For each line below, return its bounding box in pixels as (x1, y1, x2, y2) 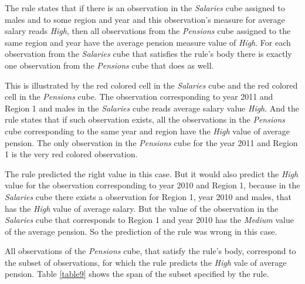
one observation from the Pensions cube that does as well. (5, 59, 214, 71)
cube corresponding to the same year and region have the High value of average (5, 124, 290, 137)
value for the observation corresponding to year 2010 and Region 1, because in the (5, 179, 300, 191)
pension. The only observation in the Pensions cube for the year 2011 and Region (5, 136, 298, 148)
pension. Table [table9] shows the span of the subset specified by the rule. (5, 268, 269, 280)
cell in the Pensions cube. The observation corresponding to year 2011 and (5, 90, 273, 103)
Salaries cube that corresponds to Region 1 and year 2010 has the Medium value (5, 214, 294, 226)
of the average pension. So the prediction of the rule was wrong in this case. (5, 225, 277, 237)
